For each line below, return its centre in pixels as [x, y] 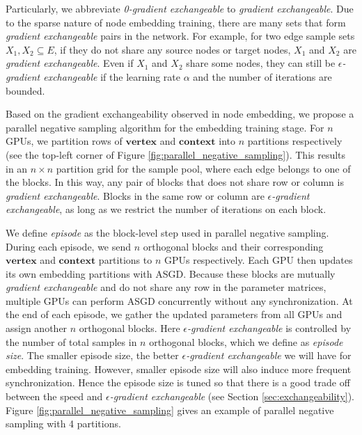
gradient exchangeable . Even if [70, 63]
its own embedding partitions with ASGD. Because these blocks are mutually [171, 273]
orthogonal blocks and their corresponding [233, 246]
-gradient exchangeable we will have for [269, 355]
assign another [37, 328]
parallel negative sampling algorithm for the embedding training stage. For [165, 127]
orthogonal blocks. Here [129, 328]
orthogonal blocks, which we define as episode [246, 341]
